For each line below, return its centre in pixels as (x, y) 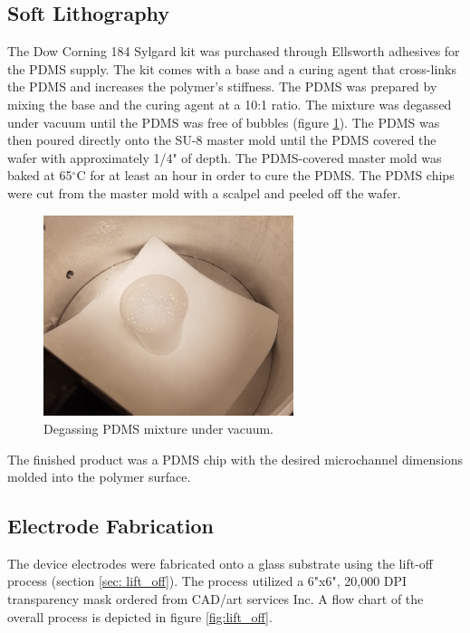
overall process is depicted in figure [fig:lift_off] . (140, 616)
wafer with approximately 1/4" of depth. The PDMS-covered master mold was (225, 157)
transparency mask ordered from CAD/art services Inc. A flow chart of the (216, 599)
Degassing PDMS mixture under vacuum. (159, 428)
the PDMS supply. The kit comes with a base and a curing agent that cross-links (232, 68)
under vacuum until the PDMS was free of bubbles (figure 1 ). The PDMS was (224, 122)
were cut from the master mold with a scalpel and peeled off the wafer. (204, 192)
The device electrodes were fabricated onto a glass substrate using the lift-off (220, 563)
